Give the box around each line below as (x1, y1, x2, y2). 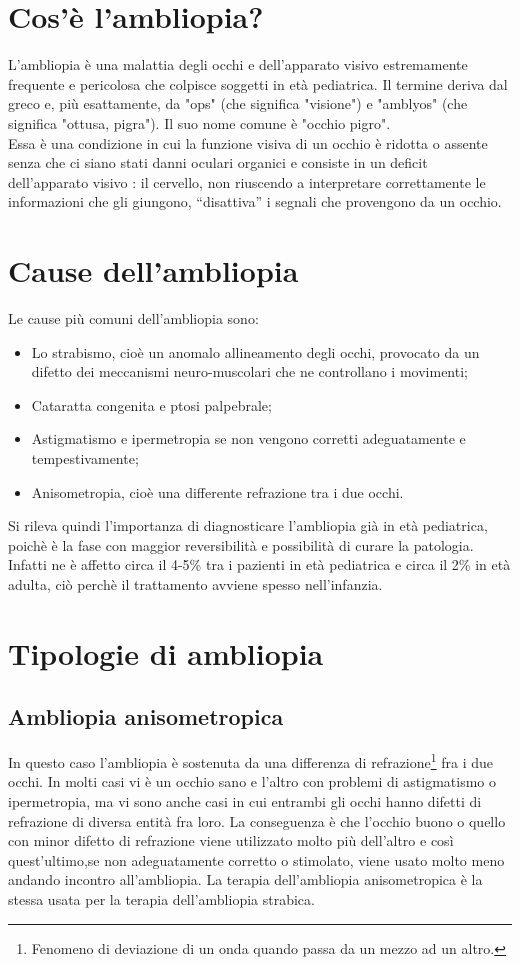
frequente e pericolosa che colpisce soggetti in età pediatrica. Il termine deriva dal (8, 73, 508, 94)
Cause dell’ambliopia (8, 250, 299, 291)
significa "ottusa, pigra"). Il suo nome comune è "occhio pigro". (8, 112, 391, 133)
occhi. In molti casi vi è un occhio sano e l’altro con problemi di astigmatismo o (8, 771, 497, 792)
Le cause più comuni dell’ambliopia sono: (8, 308, 259, 328)
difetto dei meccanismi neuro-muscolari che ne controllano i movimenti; (31, 361, 468, 382)
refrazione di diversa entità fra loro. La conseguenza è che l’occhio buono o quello (8, 810, 506, 831)
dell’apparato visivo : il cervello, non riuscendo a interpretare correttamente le (8, 171, 486, 192)
